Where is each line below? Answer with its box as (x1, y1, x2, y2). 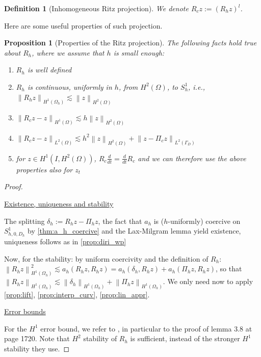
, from (118, 81, 138, 92)
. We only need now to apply (163, 276, 253, 287)
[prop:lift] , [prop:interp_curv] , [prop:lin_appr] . (4, 289, 150, 299)
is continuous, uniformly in (27, 81, 112, 92)
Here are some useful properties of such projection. (4, 20, 163, 31)
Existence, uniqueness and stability (4, 198, 114, 209)
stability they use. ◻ (4, 343, 70, 353)
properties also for (16, 164, 73, 174)
